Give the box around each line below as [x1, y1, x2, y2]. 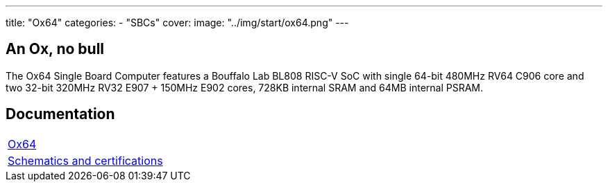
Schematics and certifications [8, 153, 163, 168]
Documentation [6, 105, 115, 123]
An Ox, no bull [6, 40, 105, 58]
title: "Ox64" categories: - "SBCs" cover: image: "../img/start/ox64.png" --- [6, 17, 349, 28]
